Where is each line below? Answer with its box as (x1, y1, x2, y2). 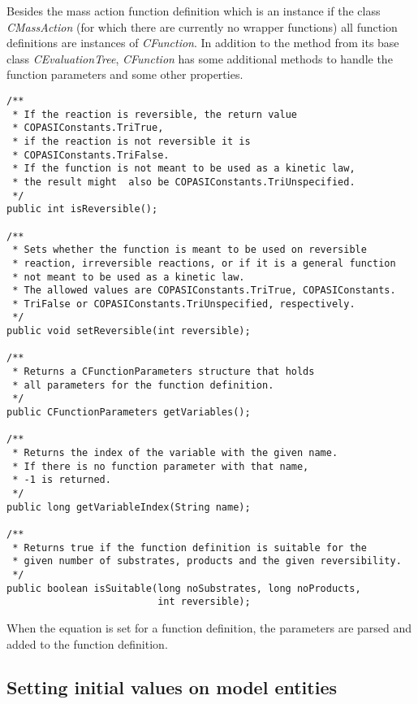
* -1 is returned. (12, 474, 111, 486)
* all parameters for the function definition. (12, 379, 274, 391)
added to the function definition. (6, 635, 168, 652)
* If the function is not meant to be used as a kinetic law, (12, 163, 356, 175)
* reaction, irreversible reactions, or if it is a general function (12, 257, 396, 269)
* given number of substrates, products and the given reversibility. (12, 555, 402, 567)
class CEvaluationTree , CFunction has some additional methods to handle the (6, 50, 393, 67)
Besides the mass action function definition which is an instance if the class (6, 2, 381, 19)
